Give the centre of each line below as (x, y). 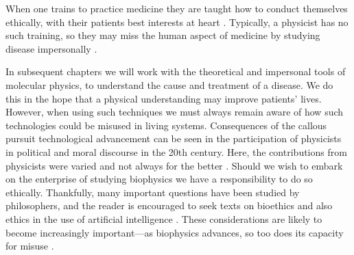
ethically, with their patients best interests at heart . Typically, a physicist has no (177, 22)
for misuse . (30, 246)
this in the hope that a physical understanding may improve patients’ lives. (164, 98)
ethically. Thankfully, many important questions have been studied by (153, 192)
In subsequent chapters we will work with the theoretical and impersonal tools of (176, 71)
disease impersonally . (51, 48)
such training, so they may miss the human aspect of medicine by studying (163, 35)
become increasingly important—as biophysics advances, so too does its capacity (175, 232)
